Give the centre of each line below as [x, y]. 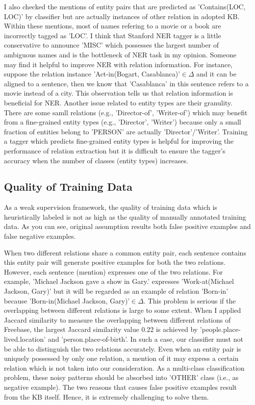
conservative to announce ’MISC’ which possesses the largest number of [112, 45]
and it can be [216, 74]
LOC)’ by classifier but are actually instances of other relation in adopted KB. [122, 16]
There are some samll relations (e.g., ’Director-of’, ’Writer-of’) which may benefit [126, 112]
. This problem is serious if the [190, 300]
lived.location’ [25, 339]
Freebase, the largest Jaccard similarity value [72, 329]
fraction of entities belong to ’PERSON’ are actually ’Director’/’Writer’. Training [126, 131]
